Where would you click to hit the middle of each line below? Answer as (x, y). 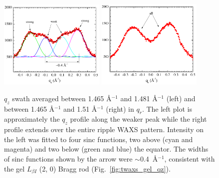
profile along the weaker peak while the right (138, 119)
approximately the (32, 119)
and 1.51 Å (80, 108)
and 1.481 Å (139, 98)
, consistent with (190, 159)
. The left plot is (167, 108)
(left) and (181, 98)
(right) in (120, 108)
